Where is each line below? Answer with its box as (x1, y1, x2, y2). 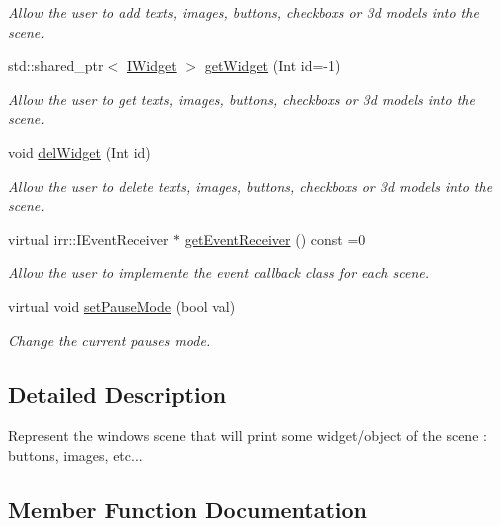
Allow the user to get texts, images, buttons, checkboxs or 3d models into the (8, 88, 475, 109)
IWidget (126, 55, 177, 76)
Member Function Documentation (8, 493, 368, 524)
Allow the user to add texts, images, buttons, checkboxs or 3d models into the (8, 2, 479, 22)
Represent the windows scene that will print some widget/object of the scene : (8, 425, 487, 446)
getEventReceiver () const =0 (184, 228, 366, 249)
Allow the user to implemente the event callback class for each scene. (8, 262, 430, 283)
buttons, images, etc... (8, 444, 143, 465)
